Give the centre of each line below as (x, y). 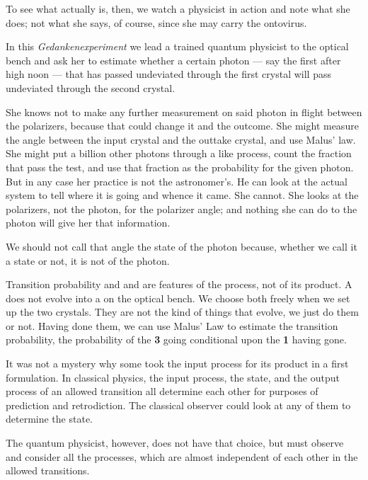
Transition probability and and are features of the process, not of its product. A (179, 284)
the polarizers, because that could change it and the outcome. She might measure (182, 126)
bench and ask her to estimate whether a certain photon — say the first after (173, 60)
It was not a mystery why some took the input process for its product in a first (177, 364)
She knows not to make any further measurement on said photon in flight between (184, 112)
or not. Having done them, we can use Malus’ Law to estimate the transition (172, 325)
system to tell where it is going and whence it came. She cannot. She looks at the (182, 195)
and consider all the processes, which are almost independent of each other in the (182, 456)
